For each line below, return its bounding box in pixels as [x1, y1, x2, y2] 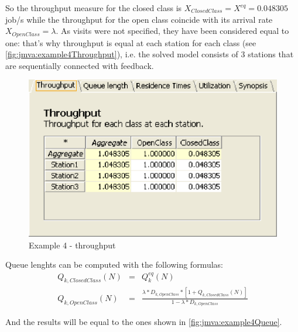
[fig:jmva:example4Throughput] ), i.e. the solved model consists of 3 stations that [5, 48, 294, 60]
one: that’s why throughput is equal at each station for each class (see [5, 36, 256, 49]
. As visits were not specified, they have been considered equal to [56, 25, 289, 37]
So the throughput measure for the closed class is [5, 2, 182, 13]
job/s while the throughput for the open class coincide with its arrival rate [5, 13, 273, 25]
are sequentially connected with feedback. [5, 59, 154, 71]
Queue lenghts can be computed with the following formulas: [5, 258, 223, 271]
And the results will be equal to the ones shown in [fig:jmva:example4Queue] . [5, 316, 282, 328]
